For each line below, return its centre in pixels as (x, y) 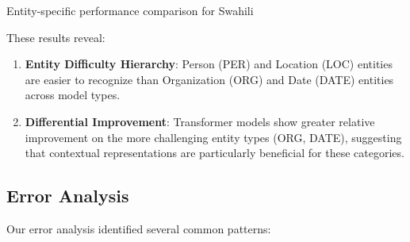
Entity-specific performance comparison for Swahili (130, 10)
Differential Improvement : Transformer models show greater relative (200, 121)
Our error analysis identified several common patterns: (139, 228)
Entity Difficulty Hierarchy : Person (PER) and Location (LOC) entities (209, 64)
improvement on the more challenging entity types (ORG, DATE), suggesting (213, 137)
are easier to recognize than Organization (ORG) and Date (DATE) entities (209, 79)
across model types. (73, 95)
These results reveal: (56, 37)
